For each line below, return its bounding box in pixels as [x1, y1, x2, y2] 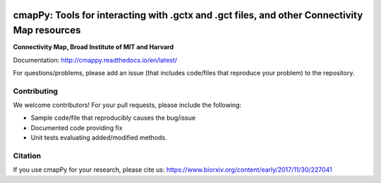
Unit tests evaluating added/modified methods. [30, 134, 167, 142]
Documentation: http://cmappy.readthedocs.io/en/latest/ [13, 56, 178, 64]
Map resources [13, 25, 81, 37]
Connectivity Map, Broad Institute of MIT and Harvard [13, 43, 174, 51]
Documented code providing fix [30, 123, 123, 132]
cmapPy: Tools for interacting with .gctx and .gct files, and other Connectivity [13, 9, 363, 21]
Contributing [13, 86, 58, 96]
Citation [13, 151, 42, 160]
